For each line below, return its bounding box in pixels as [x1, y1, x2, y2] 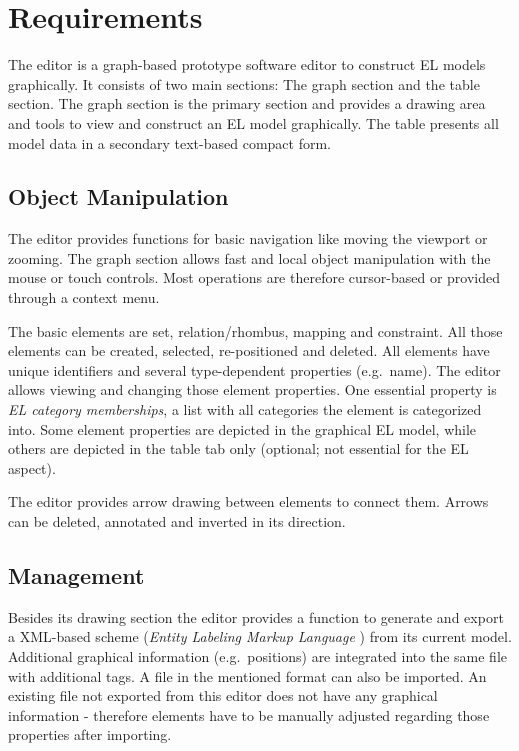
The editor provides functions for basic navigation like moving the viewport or [8, 228, 488, 249]
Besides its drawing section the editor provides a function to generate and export [8, 606, 504, 627]
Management [8, 560, 145, 590]
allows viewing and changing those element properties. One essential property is [8, 379, 497, 400]
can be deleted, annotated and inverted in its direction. [8, 511, 346, 532]
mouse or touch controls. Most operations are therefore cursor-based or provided [8, 267, 501, 288]
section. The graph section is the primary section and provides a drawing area [8, 93, 486, 114]
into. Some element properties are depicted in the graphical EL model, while [8, 418, 477, 439]
